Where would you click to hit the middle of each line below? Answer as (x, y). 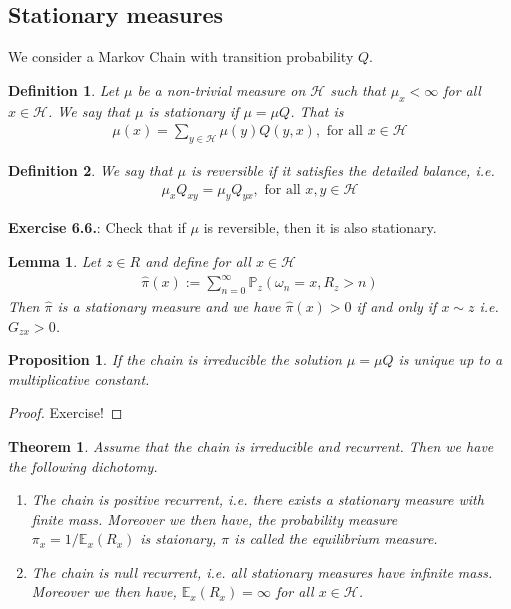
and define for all (198, 261)
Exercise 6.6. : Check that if (97, 227)
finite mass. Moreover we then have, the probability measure (214, 518)
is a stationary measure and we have (169, 305)
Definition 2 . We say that (90, 170)
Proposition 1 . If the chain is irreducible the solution (175, 359)
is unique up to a (450, 359)
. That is (317, 110)
